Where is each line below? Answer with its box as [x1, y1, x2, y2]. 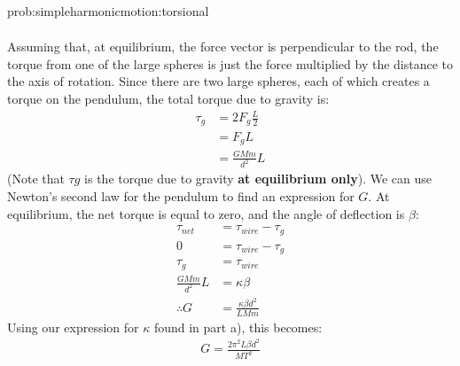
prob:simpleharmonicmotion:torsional [7, 2, 209, 19]
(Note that [7, 169, 65, 188]
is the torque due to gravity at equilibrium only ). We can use [84, 169, 432, 188]
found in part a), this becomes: [153, 317, 323, 336]
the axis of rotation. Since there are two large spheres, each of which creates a [7, 72, 430, 90]
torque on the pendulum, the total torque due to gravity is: [7, 89, 330, 107]
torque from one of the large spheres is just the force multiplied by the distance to [7, 54, 454, 73]
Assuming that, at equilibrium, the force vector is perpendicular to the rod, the [7, 37, 439, 56]
